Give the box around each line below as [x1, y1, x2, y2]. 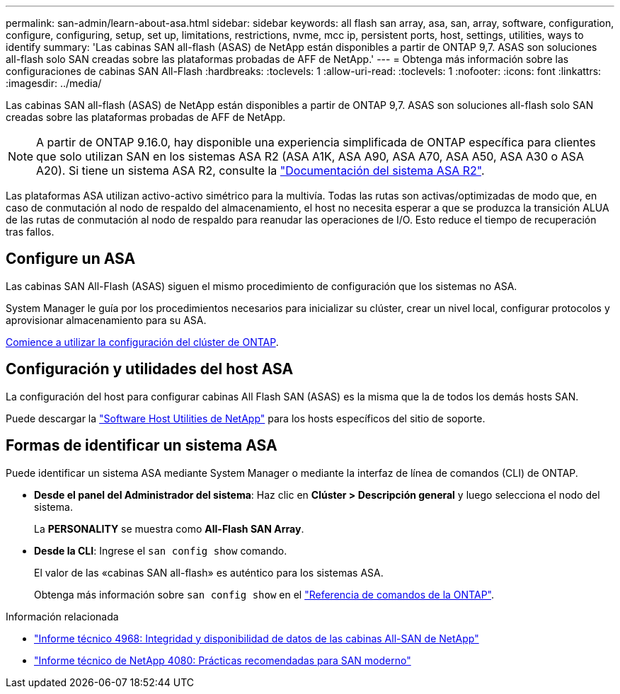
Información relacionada [6, 610, 119, 623]
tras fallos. [6, 226, 54, 238]
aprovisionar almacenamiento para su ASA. [6, 313, 207, 326]
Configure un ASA [6, 250, 136, 268]
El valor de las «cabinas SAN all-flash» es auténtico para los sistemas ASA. [34, 566, 384, 579]
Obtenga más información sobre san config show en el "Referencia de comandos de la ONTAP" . [34, 588, 494, 601]
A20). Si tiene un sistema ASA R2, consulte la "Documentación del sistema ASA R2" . [36, 163, 485, 178]
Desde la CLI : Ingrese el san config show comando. [34, 544, 287, 557]
